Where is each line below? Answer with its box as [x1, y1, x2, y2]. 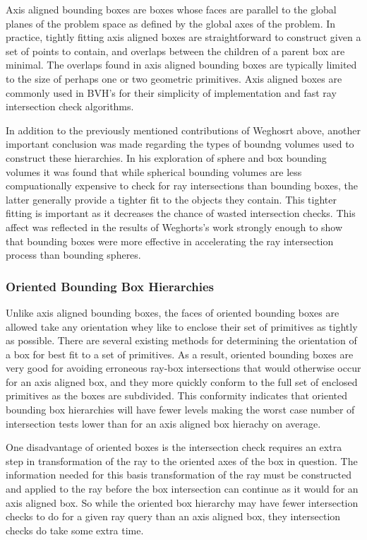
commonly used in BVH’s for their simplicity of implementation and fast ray [6, 85, 337, 100]
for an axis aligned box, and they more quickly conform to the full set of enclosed [6, 374, 358, 389]
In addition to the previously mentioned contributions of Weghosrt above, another [6, 122, 361, 137]
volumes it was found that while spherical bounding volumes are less [6, 164, 302, 179]
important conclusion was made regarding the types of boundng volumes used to [6, 136, 354, 151]
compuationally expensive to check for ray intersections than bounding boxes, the [6, 178, 358, 193]
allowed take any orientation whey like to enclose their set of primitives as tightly [6, 319, 358, 334]
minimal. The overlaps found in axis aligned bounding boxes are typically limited [6, 57, 357, 72]
